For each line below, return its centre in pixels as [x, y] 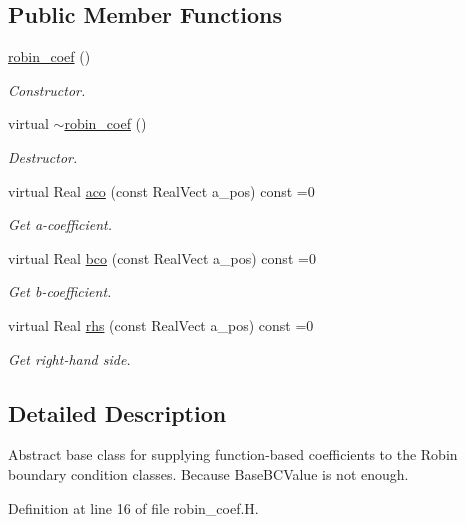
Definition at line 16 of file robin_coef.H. [133, 507]
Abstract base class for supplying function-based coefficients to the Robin [233, 454]
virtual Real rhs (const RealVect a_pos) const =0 [161, 324]
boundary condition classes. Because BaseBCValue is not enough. [208, 473]
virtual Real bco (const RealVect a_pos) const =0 [162, 257]
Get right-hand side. [69, 358]
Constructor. [47, 89]
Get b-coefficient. [60, 291]
